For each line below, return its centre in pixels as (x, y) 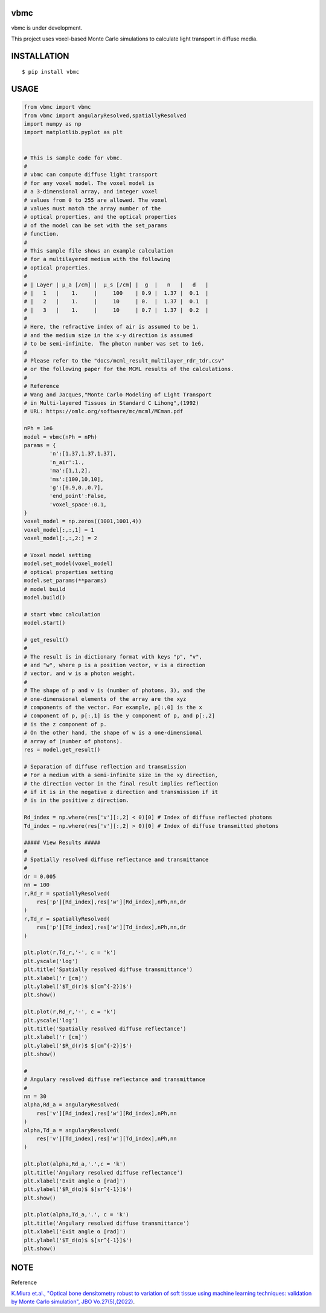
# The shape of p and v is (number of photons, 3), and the (115, 691)
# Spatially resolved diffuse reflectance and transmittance (116, 860)
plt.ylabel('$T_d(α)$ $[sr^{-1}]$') (78, 1240)
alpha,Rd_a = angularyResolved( (72, 1105)
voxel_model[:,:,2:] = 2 (61, 538)
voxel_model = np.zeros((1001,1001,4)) (83, 521)
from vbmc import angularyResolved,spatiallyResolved (105, 115)
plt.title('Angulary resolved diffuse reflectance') (104, 1173)
